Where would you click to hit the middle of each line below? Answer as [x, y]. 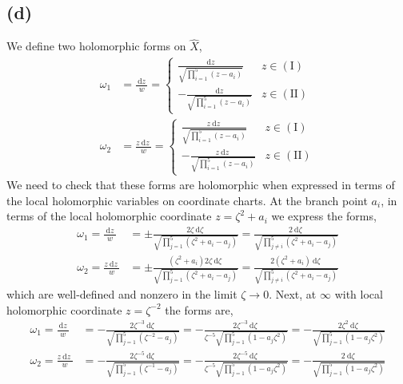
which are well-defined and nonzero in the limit [122, 293]
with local [359, 293]
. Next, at [293, 293]
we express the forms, [324, 216]
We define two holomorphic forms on [96, 46]
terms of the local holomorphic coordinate [109, 216]
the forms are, [199, 309]
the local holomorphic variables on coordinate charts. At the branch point [187, 200]
